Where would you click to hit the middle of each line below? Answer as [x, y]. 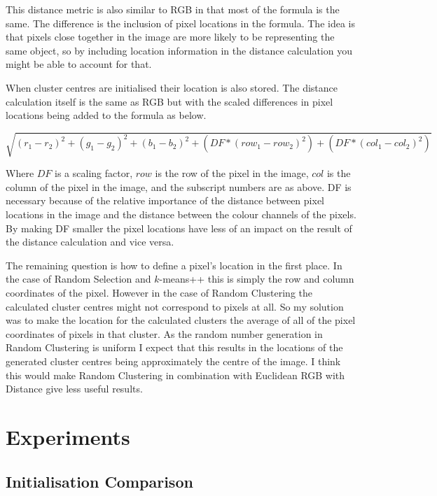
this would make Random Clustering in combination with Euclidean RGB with [175, 375]
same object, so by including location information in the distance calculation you [179, 50]
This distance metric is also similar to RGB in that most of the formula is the [173, 9]
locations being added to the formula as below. [106, 115]
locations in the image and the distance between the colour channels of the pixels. [181, 214]
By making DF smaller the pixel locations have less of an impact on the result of [179, 228]
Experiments [68, 436]
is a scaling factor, [94, 173]
